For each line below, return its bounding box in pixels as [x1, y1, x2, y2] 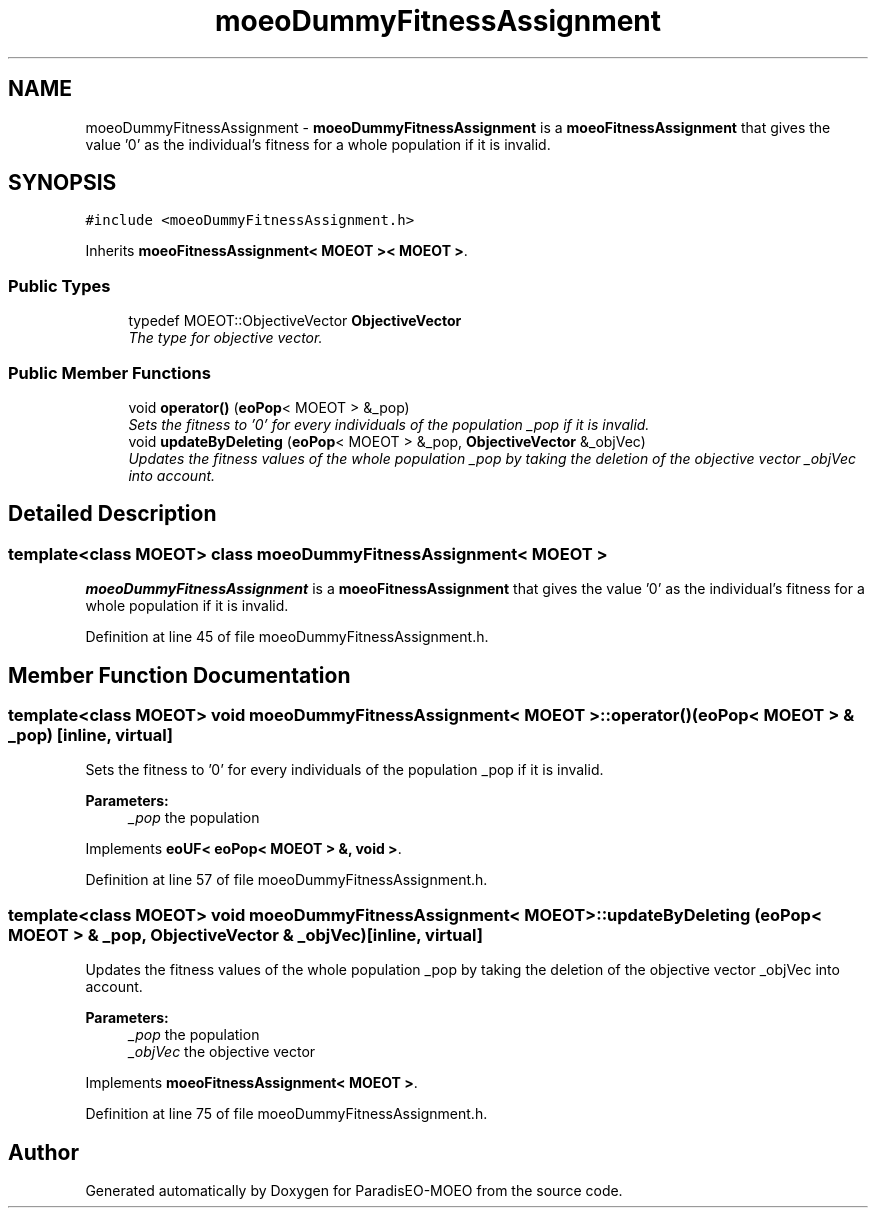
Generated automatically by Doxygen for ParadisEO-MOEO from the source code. [85, 1181, 623, 1199]
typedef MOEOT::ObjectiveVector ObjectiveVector [128, 312, 462, 330]
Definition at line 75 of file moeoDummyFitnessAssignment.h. [85, 1105, 488, 1123]
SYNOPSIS [8, 170, 117, 196]
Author [8, 1139, 79, 1165]
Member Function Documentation [8, 662, 351, 688]
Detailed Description [8, 501, 217, 527]
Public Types [8, 275, 111, 296]
